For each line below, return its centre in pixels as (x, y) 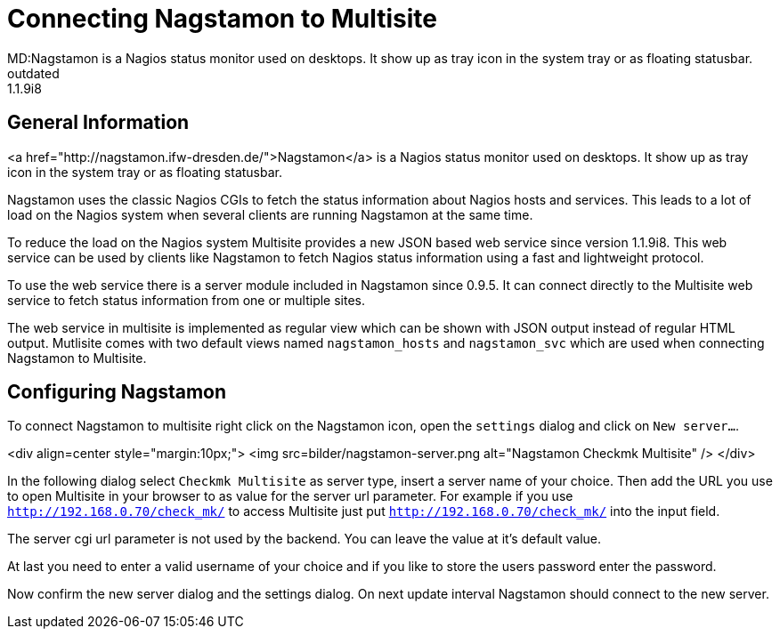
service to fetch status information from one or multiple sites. (187, 300)
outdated (33, 73)
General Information (98, 123)
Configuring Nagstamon (117, 392)
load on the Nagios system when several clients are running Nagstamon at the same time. (270, 214)
